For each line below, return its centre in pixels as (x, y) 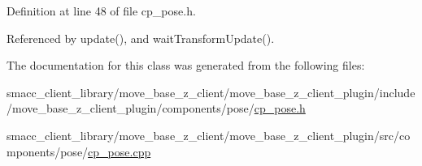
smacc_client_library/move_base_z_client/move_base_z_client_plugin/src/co (209, 135)
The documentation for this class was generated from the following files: (186, 65)
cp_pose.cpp (120, 151)
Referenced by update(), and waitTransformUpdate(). (141, 38)
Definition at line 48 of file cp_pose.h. (101, 11)
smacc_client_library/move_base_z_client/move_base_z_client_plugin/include (211, 92)
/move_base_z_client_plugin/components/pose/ (131, 108)
